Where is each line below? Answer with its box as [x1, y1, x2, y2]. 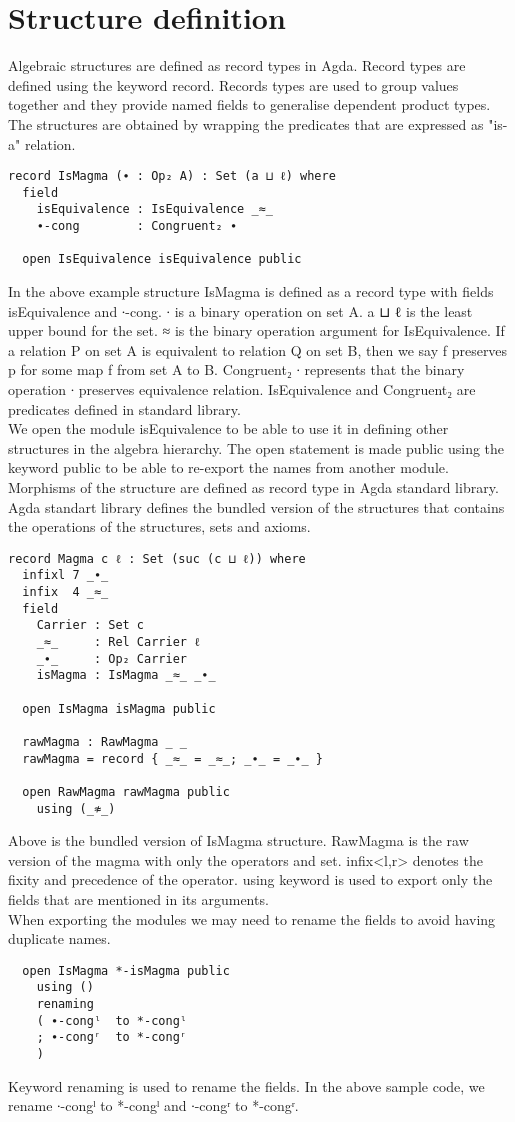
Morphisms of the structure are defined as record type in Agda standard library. [8, 476, 499, 497]
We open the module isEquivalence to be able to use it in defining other [8, 418, 449, 439]
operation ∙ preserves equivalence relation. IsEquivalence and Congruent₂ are [8, 379, 476, 399]
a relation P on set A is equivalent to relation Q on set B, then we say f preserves [8, 339, 508, 360]
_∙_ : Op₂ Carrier [36, 651, 187, 666]
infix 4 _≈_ [22, 585, 109, 600]
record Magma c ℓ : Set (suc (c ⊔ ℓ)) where [8, 551, 306, 566]
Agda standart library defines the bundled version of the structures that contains [8, 496, 505, 517]
